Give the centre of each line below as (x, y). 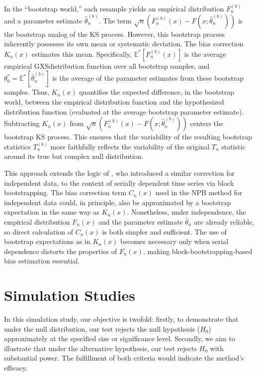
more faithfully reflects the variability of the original (130, 146)
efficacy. (16, 367)
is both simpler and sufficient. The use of (164, 231)
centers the (207, 123)
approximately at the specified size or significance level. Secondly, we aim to (120, 338)
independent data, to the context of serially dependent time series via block (119, 183)
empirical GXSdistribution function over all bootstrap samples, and (107, 65)
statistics (17, 146)
